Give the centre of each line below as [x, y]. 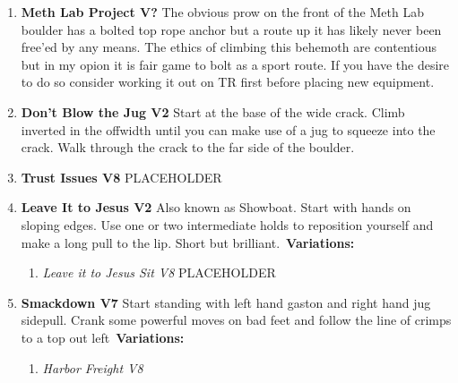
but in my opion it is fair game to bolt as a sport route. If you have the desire [235, 64]
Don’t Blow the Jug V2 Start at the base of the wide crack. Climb [213, 111]
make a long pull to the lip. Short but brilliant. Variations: [188, 242]
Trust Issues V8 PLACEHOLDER [121, 177]
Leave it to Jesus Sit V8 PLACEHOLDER [159, 272]
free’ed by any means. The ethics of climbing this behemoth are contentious [229, 47]
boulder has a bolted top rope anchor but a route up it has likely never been [231, 29]
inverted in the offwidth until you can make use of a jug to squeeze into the [228, 129]
